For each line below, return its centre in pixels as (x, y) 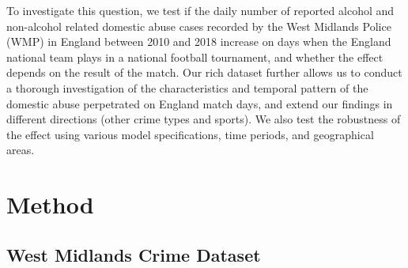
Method (50, 204)
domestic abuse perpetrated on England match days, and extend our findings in (200, 103)
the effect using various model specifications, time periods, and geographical (190, 134)
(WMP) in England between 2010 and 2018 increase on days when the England (199, 42)
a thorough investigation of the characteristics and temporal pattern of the (187, 87)
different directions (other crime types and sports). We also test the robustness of (204, 119)
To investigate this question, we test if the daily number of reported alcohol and (200, 10)
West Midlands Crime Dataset (134, 254)
